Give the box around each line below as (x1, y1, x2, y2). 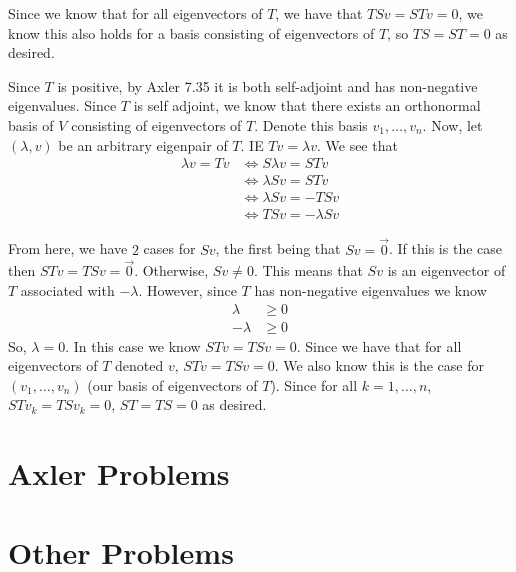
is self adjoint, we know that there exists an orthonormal (133, 95, 481, 116)
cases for (143, 238, 196, 259)
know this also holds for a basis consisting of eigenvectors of (8, 22, 375, 43)
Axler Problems (8, 453, 230, 494)
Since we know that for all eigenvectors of (8, 3, 263, 23)
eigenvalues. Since (8, 95, 117, 116)
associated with (20, 279, 115, 300)
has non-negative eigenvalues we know (254, 279, 487, 300)
